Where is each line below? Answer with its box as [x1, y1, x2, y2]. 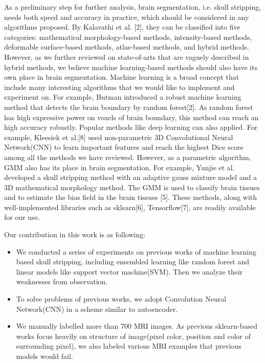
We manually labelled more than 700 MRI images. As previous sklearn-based [16, 321, 258, 331]
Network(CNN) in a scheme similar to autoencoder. [16, 303, 178, 314]
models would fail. [16, 351, 73, 361]
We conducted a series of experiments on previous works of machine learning [16, 246, 256, 257]
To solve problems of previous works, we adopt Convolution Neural [16, 293, 227, 304]
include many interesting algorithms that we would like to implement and [4, 81, 235, 92]
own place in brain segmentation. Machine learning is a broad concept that [4, 72, 239, 82]
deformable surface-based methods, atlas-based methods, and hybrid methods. [4, 41, 249, 52]
